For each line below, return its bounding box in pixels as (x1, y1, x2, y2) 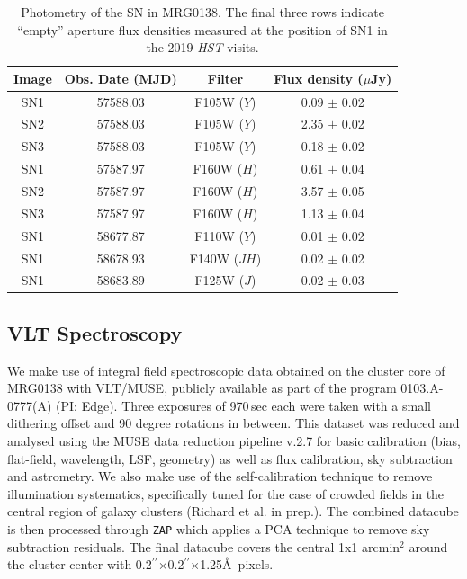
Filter (207, 68, 244, 87)
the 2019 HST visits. (146, 38, 259, 57)
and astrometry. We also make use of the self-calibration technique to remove (7, 467, 433, 485)
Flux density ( (274, 68, 364, 87)
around (409, 537, 448, 556)
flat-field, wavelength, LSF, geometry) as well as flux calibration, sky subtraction (7, 449, 453, 468)
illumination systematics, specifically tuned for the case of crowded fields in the (7, 484, 445, 503)
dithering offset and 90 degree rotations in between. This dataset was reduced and (7, 414, 460, 432)
